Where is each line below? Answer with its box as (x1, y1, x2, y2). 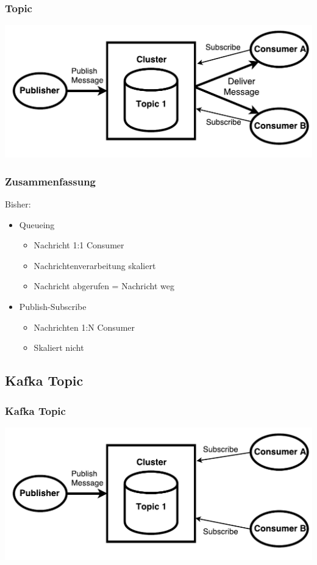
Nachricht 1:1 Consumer (34, 239, 124, 251)
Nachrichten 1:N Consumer (34, 320, 135, 333)
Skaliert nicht (34, 341, 84, 354)
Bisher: (5, 198, 31, 211)
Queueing (19, 218, 55, 231)
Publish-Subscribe (19, 300, 87, 313)
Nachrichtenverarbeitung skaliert (34, 259, 156, 272)
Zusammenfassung (5, 173, 96, 189)
